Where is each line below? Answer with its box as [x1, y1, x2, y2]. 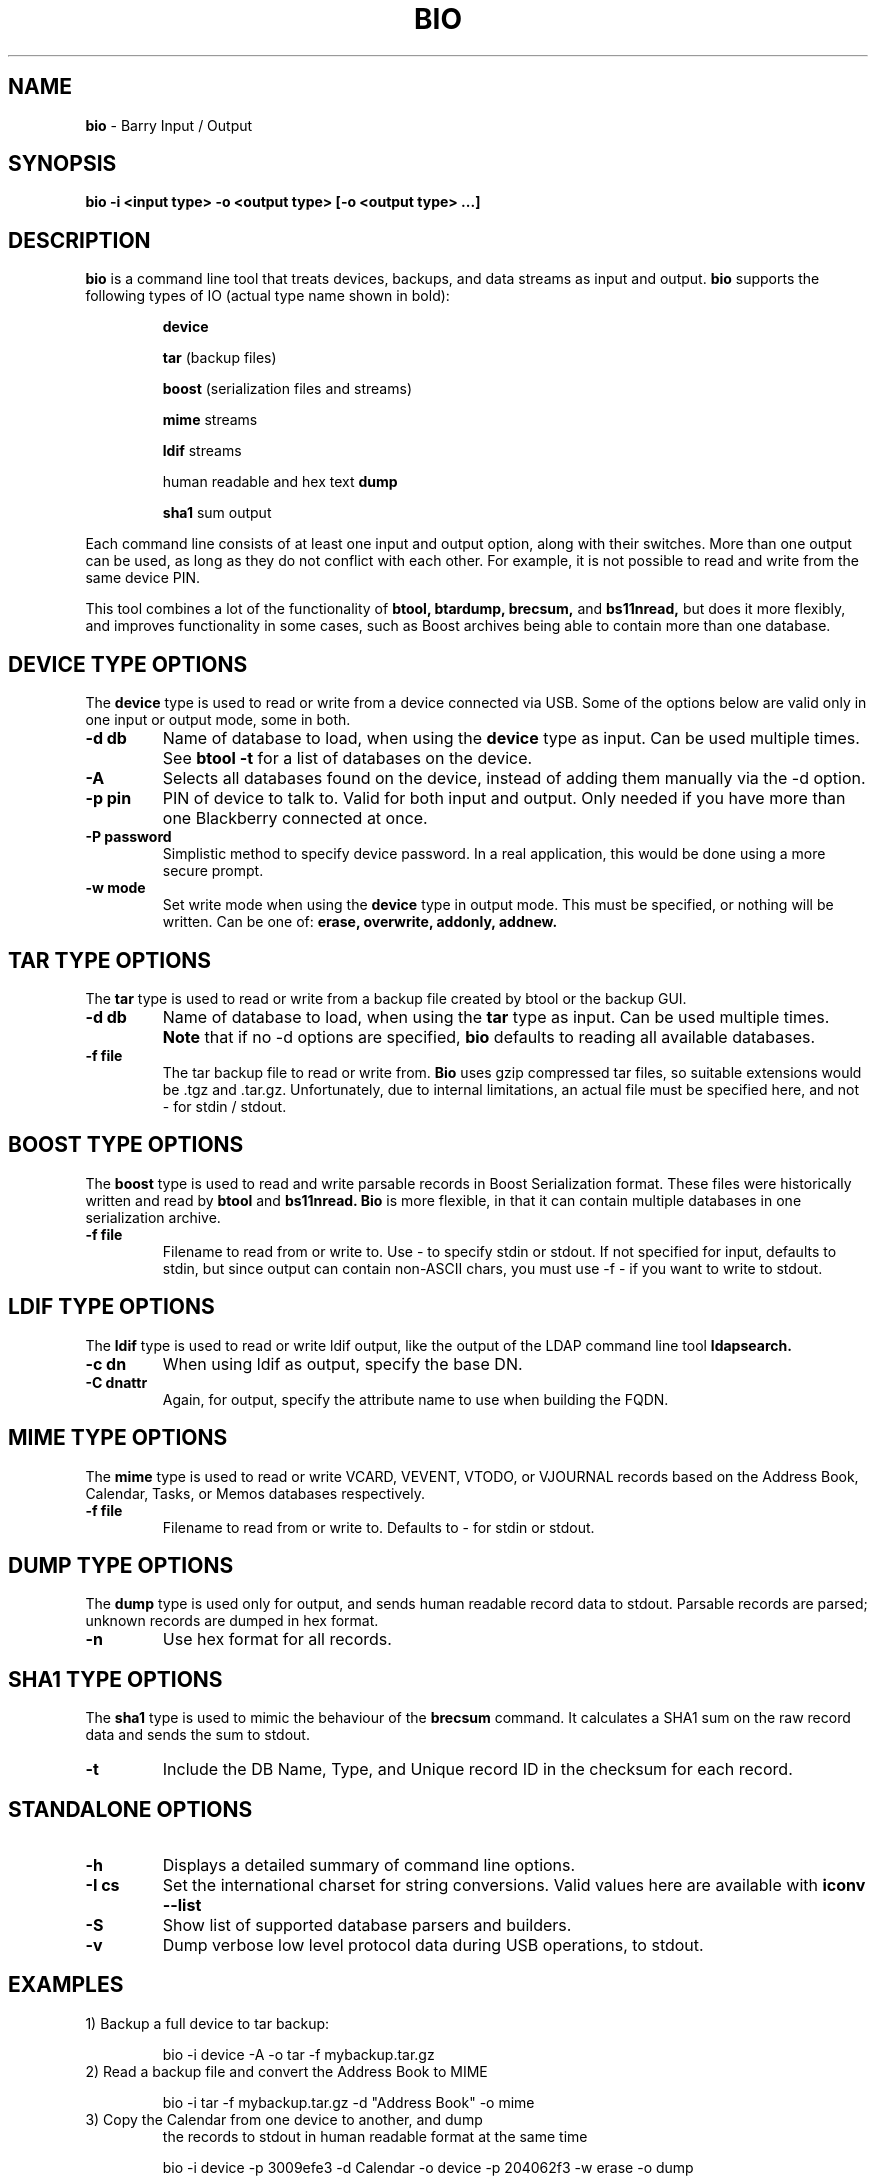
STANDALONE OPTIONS [8, 1796, 253, 1822]
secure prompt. [162, 862, 264, 880]
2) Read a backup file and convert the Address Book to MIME [85, 2062, 488, 2080]
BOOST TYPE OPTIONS [8, 1132, 244, 1158]
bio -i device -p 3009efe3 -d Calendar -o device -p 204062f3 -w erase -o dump [162, 2158, 694, 2176]
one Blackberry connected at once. [162, 808, 428, 829]
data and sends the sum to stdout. [85, 1726, 310, 1744]
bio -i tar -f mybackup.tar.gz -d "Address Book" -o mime [162, 2093, 535, 2111]
